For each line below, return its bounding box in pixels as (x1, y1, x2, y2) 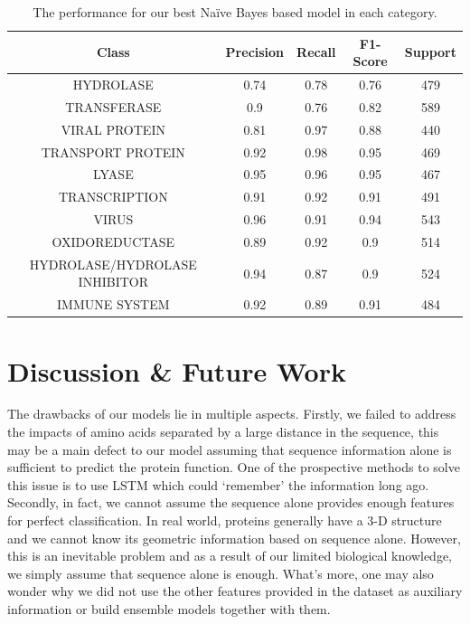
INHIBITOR (78, 272, 148, 291)
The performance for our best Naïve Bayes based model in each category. (33, 3, 437, 21)
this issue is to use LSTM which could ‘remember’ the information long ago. (7, 475, 429, 494)
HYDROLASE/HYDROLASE (29, 254, 197, 273)
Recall (296, 43, 336, 61)
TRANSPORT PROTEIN (41, 142, 185, 161)
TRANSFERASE (65, 97, 162, 116)
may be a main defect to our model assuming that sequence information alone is (7, 440, 452, 459)
